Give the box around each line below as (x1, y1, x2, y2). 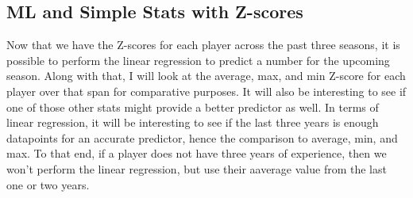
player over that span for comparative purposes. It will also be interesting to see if (6, 82, 407, 99)
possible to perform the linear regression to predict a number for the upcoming (6, 51, 390, 68)
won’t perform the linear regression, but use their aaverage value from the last (6, 160, 387, 177)
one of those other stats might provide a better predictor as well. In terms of (6, 98, 379, 115)
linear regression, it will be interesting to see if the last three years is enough (6, 114, 379, 131)
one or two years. (6, 176, 90, 192)
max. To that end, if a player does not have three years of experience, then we (6, 145, 387, 162)
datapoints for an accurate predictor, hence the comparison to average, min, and (6, 129, 398, 146)
